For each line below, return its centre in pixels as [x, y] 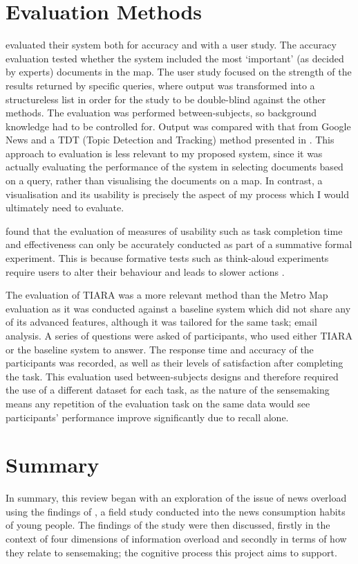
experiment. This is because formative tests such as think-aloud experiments [167, 258]
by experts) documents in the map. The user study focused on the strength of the [179, 72]
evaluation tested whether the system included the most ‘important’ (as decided [175, 58]
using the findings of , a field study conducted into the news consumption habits [176, 511]
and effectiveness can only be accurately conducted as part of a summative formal [179, 244]
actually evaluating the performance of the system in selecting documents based [175, 167]
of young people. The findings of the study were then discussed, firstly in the [168, 525]
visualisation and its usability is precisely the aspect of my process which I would [177, 194]
